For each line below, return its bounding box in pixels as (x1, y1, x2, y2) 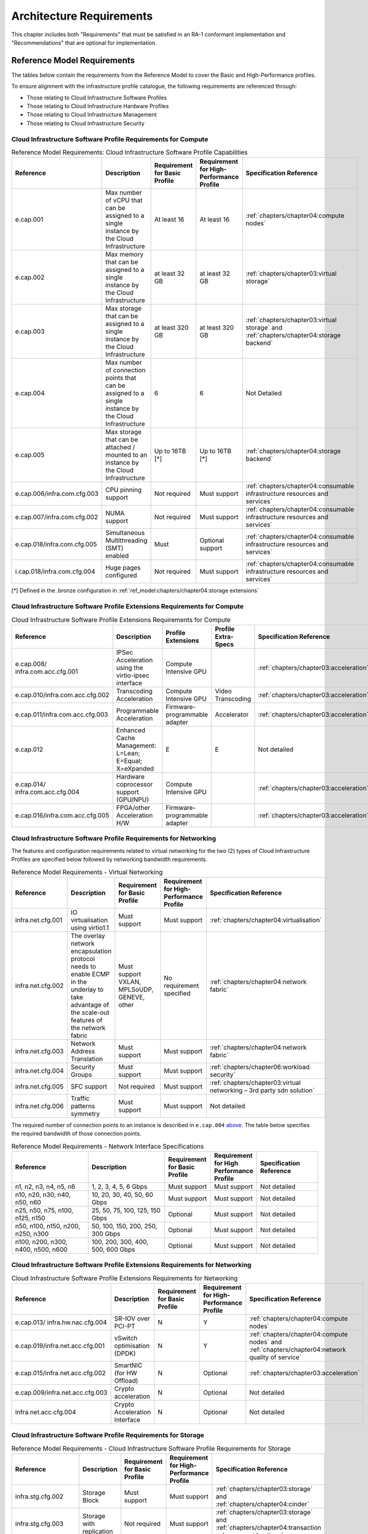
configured (105, 571, 137, 580)
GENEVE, (118, 993, 145, 1001)
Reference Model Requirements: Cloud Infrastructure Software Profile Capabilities (11, 148, 248, 156)
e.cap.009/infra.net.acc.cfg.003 (15, 1389, 107, 1397)
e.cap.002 (15, 273, 45, 282)
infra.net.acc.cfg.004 (15, 1408, 77, 1417)
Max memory (105, 250, 144, 259)
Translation (71, 1054, 104, 1063)
